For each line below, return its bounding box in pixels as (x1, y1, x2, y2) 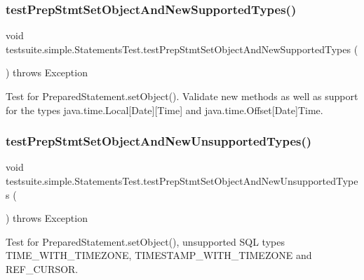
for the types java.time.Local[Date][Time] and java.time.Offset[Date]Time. (6, 102, 323, 117)
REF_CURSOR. (6, 261, 79, 276)
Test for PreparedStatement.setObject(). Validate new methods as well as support (6, 89, 358, 103)
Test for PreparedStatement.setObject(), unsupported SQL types (6, 234, 285, 248)
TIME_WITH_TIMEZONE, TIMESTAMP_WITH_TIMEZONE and (6, 248, 312, 262)
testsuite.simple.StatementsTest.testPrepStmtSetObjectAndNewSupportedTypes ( (6, 41, 358, 56)
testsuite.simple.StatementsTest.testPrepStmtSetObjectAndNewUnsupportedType (6, 174, 358, 188)
